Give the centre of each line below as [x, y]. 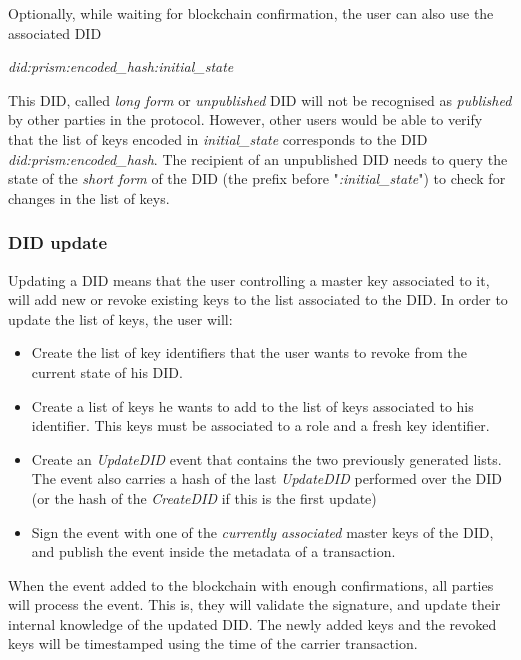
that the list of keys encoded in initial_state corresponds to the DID [218, 138]
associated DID [55, 32]
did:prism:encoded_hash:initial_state [121, 66]
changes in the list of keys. [89, 197]
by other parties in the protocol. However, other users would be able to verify [245, 119]
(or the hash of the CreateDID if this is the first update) [204, 497]
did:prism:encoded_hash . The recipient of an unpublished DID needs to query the [258, 158]
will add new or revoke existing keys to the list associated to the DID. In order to [258, 299]
